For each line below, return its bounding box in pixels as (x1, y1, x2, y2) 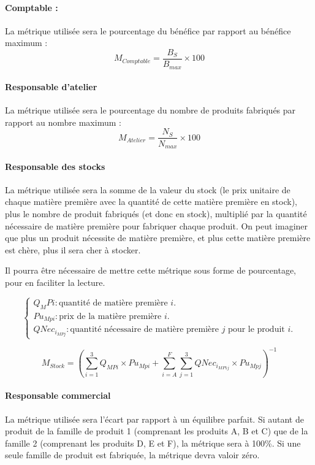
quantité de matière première (58, 298, 168, 307)
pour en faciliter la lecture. (5, 275, 105, 288)
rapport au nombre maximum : (5, 115, 121, 128)
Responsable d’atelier (5, 80, 97, 93)
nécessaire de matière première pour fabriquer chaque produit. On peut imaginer (5, 219, 308, 232)
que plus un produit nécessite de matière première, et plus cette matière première (5, 231, 311, 244)
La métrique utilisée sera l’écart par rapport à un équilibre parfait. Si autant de (5, 412, 304, 425)
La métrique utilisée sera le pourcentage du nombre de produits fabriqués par (5, 104, 296, 117)
